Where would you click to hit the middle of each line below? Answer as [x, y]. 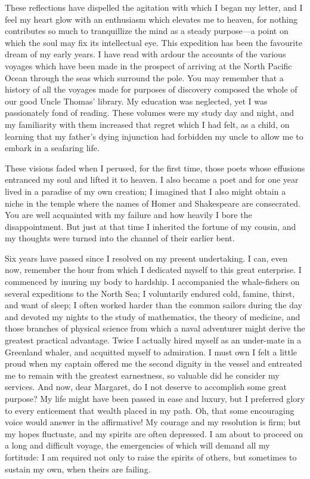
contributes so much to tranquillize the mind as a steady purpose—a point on [147, 31]
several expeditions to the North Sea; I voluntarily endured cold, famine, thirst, [150, 293]
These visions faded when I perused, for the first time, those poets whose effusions [155, 168]
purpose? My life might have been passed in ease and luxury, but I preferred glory [155, 398]
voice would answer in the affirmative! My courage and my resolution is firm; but [153, 422]
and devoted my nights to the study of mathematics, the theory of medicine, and [153, 316]
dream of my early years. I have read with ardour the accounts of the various [145, 54]
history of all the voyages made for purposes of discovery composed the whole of [151, 89]
